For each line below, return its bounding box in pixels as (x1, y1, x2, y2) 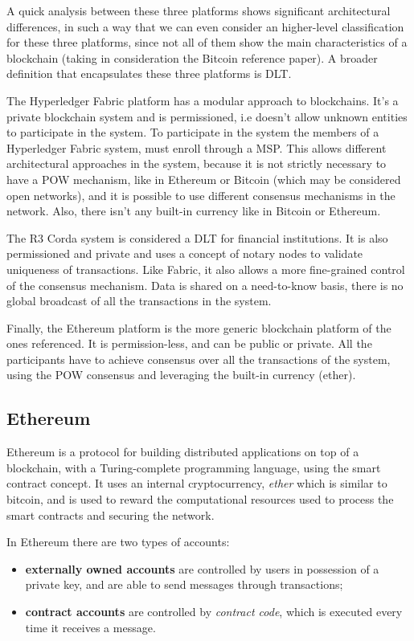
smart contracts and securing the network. (6, 506, 215, 523)
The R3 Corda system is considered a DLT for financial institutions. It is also (6, 229, 388, 246)
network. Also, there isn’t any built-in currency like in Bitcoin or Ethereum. (6, 202, 381, 219)
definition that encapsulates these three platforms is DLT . (6, 65, 292, 82)
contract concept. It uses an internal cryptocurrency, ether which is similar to (6, 475, 387, 492)
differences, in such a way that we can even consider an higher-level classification (6, 18, 404, 35)
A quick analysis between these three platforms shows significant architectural (6, 2, 391, 18)
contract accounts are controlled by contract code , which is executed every (25, 603, 403, 620)
